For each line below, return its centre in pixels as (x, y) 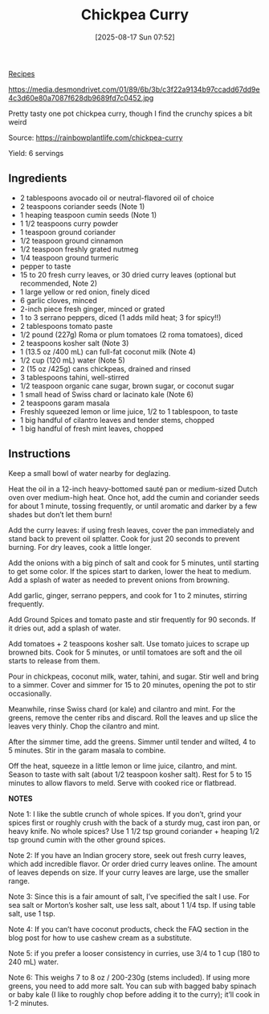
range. (19, 881)
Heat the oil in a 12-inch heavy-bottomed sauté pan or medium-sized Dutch (133, 489)
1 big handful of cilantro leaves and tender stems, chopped (117, 420)
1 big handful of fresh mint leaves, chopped (92, 429)
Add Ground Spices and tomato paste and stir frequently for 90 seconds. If (132, 619)
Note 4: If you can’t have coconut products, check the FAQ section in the (128, 929)
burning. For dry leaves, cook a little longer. (80, 547)
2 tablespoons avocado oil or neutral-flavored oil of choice (117, 198)
